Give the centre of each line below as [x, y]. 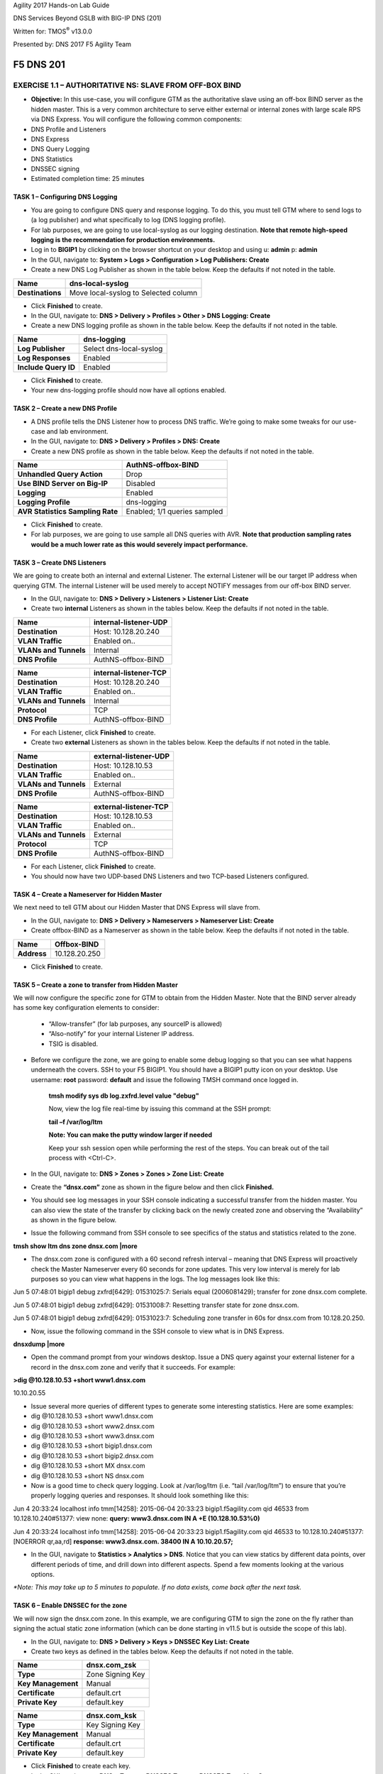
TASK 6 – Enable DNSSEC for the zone [70, 1605]
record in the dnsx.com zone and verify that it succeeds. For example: [133, 1367]
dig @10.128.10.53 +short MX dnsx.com [88, 1466]
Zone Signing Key [116, 1675]
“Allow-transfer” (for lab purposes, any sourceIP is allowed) [135, 1024]
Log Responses [44, 358]
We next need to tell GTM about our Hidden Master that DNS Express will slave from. [137, 908]
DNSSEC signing [55, 169]
